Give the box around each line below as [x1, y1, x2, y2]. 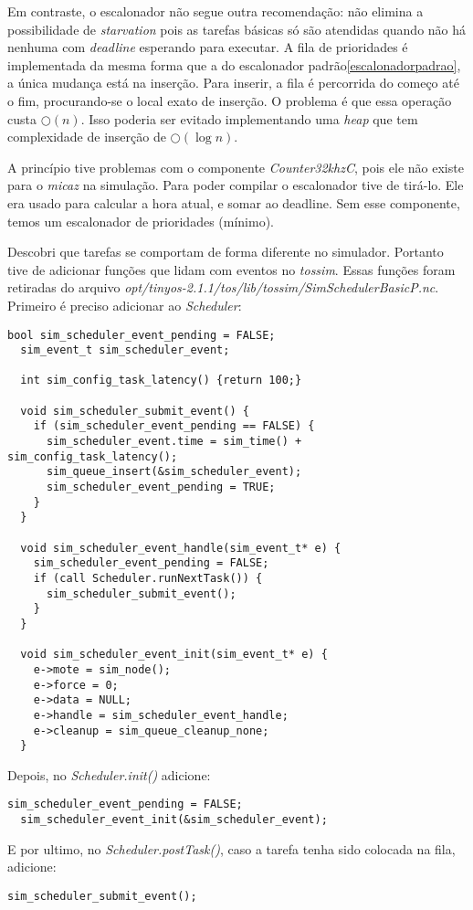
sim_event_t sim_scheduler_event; [20, 344, 230, 357]
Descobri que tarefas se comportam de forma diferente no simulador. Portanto [7, 242, 444, 261]
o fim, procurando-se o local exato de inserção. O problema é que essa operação [7, 90, 452, 110]
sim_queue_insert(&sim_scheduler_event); [46, 465, 302, 479]
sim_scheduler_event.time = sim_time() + [46, 435, 302, 449]
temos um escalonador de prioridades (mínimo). [7, 211, 275, 230]
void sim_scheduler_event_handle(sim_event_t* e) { [20, 541, 342, 555]
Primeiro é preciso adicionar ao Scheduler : [7, 295, 242, 314]
